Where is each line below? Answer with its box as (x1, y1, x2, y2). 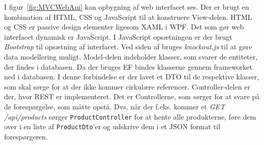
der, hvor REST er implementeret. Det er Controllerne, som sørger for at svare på (4, 91, 260, 102)
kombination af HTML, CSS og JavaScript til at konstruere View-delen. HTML (4, 11, 252, 22)
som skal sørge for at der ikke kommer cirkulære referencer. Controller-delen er (4, 81, 250, 92)
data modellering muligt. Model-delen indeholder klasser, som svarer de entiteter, (4, 51, 258, 62)
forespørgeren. (4, 131, 48, 141)
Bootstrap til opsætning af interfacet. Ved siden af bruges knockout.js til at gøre (4, 41, 252, 52)
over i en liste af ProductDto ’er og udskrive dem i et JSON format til (4, 121, 221, 132)
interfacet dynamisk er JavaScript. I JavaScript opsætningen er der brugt (4, 31, 232, 42)
